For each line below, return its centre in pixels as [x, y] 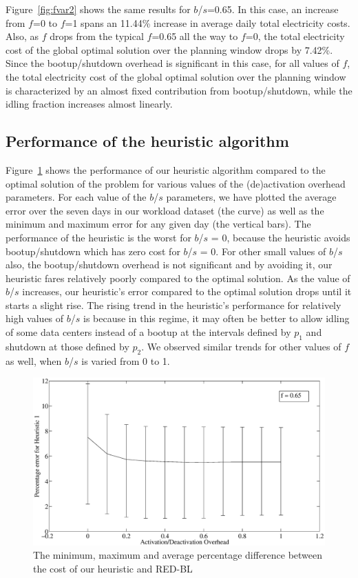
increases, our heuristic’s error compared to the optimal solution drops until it [187, 291]
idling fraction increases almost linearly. [89, 104]
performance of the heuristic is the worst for [98, 237]
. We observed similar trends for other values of [241, 346]
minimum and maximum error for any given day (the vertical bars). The [158, 224]
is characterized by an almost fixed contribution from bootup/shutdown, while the [179, 90]
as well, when [34, 360]
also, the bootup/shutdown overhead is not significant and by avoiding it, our [169, 265]
